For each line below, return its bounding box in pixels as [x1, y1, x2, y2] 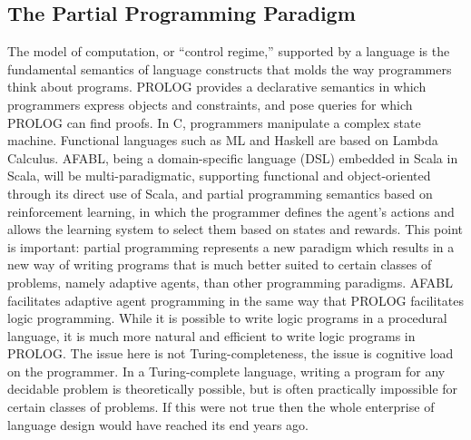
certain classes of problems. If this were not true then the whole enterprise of [7, 397, 435, 416]
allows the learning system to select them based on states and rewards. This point [7, 220, 464, 239]
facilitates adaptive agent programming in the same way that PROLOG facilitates [7, 290, 465, 309]
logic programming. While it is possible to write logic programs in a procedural [7, 308, 447, 328]
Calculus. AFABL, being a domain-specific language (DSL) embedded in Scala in [7, 148, 458, 167]
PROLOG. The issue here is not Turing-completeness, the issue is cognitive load [7, 344, 454, 363]
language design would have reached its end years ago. [7, 415, 309, 434]
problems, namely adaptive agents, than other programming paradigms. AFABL [7, 272, 454, 291]
